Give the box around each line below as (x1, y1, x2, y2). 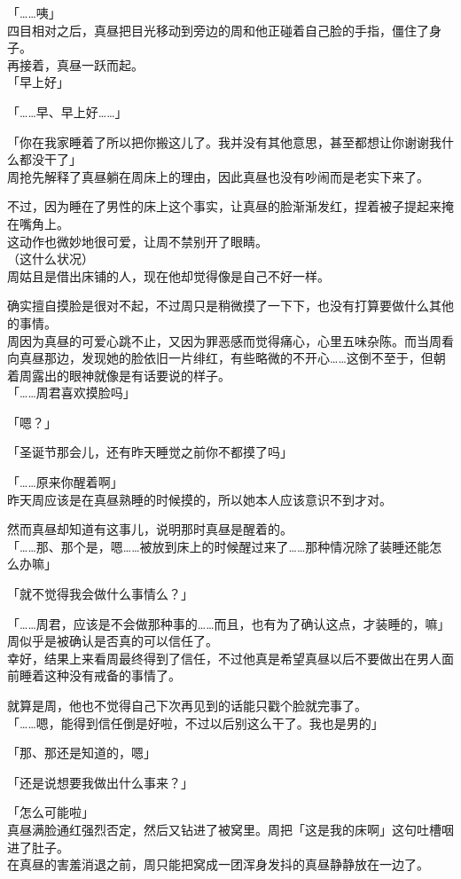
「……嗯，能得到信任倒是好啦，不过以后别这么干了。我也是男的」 (7, 713, 384, 732)
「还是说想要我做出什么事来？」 (7, 773, 193, 791)
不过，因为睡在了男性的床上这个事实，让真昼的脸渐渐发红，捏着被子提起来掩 (7, 197, 454, 216)
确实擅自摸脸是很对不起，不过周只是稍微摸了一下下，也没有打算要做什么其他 (7, 296, 454, 315)
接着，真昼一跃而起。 (19, 55, 144, 74)
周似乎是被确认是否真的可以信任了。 (7, 632, 218, 650)
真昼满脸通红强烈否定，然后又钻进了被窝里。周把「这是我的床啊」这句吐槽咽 (7, 820, 454, 838)
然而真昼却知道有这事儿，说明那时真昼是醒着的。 (7, 520, 293, 538)
